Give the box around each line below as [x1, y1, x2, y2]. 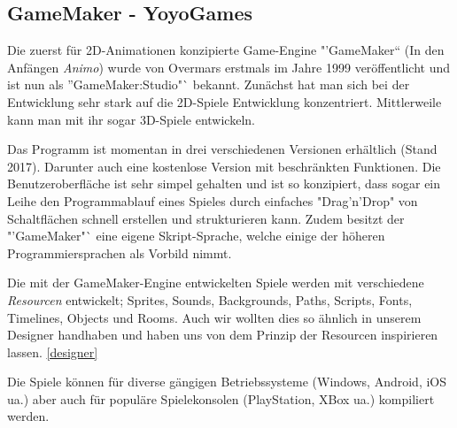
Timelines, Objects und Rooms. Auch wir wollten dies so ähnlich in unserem [7, 308, 422, 326]
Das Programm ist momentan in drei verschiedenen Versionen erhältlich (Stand [7, 140, 438, 158]
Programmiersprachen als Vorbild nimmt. [7, 243, 232, 262]
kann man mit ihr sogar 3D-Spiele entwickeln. [7, 110, 255, 128]
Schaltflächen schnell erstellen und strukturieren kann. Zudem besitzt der [7, 209, 405, 227]
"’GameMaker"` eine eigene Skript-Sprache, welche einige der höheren [7, 226, 385, 245]
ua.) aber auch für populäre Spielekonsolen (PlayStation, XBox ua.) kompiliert [7, 389, 435, 408]
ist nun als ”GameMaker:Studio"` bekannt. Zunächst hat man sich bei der [7, 75, 410, 94]
